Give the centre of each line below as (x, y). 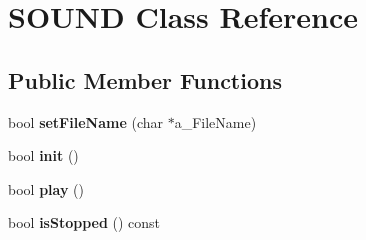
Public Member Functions (145, 79)
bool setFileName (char (85, 121)
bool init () (43, 155)
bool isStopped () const (84, 222)
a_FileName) (215, 121)
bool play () (46, 188)
